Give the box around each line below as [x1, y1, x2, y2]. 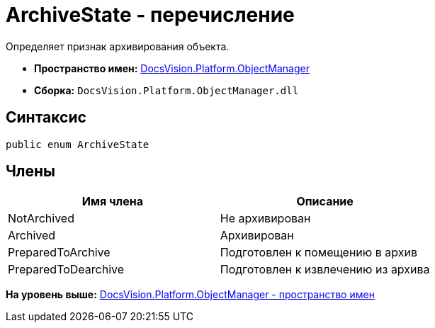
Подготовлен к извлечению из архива [220, 262, 430, 277]
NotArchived [8, 211, 74, 226]
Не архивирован [220, 211, 311, 226]
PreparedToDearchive [8, 262, 125, 277]
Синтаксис [6, 108, 86, 127]
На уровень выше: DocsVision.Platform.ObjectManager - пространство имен [6, 288, 375, 301]
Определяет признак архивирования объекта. [6, 40, 230, 52]
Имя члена [81, 194, 144, 209]
